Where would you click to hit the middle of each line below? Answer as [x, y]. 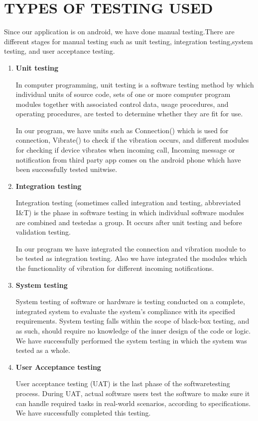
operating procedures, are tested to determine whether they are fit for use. [129, 114]
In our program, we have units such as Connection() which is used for [122, 130]
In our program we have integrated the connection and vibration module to [131, 248]
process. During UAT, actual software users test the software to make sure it [133, 393]
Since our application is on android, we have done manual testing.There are [119, 32]
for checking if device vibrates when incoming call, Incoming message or [125, 150]
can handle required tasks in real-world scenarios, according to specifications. [133, 403]
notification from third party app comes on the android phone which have [128, 159]
